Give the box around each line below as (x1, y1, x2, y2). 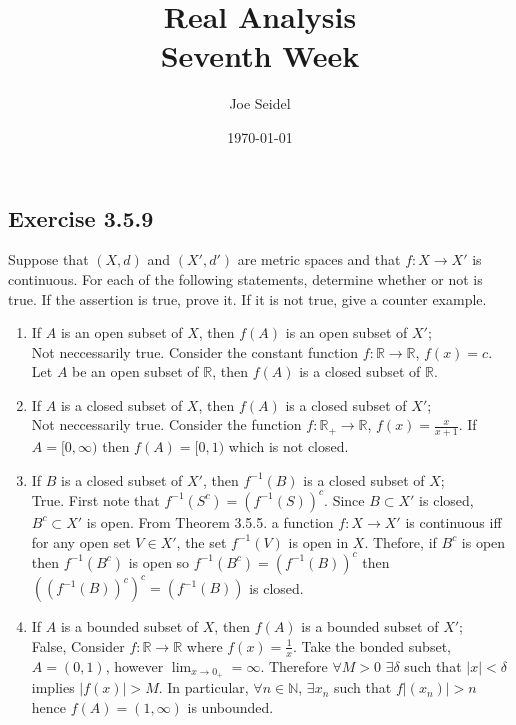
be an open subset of (72, 361, 199, 382)
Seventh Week (160, 35, 360, 76)
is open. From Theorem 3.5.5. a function (86, 511, 334, 532)
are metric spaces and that (237, 249, 401, 270)
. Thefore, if (364, 531, 437, 552)
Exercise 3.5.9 (8, 202, 154, 233)
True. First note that (31, 489, 160, 510)
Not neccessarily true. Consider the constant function (31, 341, 359, 362)
